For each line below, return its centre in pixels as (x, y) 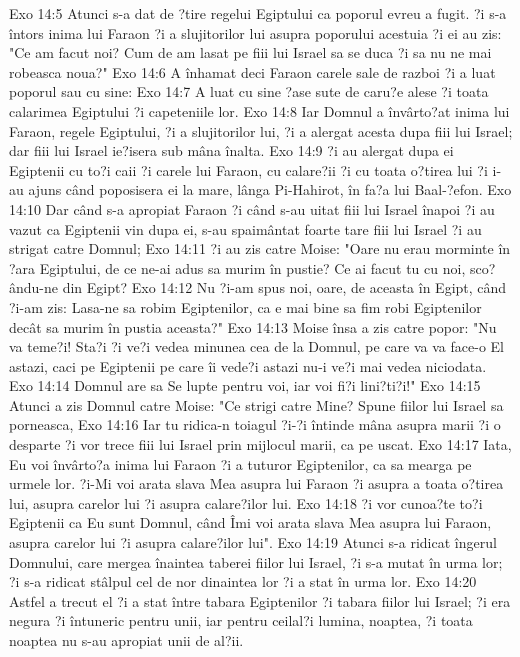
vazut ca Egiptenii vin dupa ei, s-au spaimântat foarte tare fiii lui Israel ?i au (245, 228)
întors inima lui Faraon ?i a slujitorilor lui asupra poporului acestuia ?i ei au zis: (255, 32)
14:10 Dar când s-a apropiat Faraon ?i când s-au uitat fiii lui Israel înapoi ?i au (252, 208)
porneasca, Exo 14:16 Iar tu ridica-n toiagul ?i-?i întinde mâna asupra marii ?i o (255, 424)
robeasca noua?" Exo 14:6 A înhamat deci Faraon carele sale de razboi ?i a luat (252, 71)
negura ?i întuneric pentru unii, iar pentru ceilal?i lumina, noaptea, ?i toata (241, 620)
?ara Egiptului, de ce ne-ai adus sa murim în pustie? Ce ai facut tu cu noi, (237, 267)
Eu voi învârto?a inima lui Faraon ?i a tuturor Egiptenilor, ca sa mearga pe (240, 463)
